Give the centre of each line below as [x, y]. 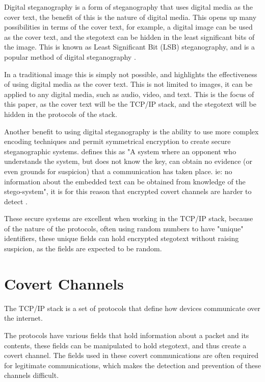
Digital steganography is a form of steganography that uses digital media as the [129, 7]
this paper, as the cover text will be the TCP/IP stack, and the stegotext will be [130, 104]
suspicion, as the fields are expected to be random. [83, 248]
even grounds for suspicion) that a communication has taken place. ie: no [118, 171]
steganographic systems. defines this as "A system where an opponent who [120, 151]
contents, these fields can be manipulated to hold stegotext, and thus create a [125, 345]
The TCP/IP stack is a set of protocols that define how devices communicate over [132, 308]
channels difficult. [32, 375]
